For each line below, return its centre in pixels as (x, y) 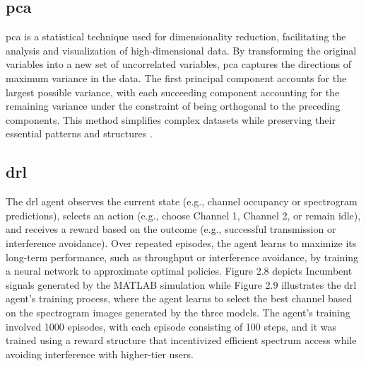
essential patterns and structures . (79, 133)
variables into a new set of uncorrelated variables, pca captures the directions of (179, 64)
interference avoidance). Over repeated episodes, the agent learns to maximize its (181, 242)
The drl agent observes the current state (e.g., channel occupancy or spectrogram (182, 201)
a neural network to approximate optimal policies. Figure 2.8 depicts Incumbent (179, 271)
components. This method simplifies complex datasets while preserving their (171, 119)
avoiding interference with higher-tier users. (100, 354)
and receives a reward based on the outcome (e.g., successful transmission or (171, 229)
